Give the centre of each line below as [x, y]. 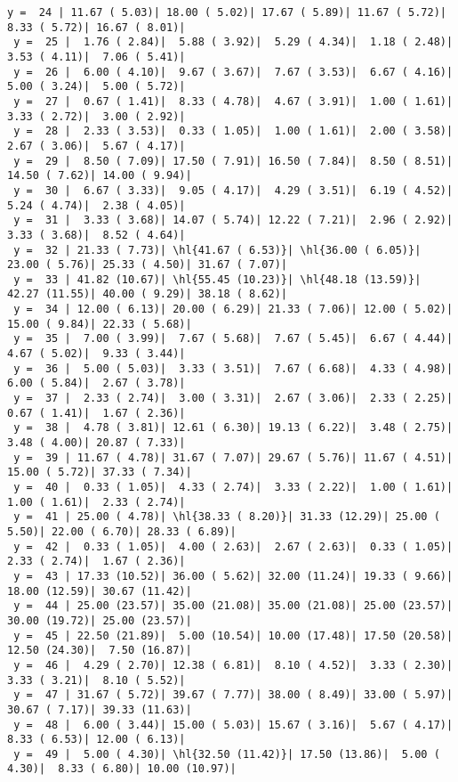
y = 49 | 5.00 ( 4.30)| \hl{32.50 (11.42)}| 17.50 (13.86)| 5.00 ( [227, 754]
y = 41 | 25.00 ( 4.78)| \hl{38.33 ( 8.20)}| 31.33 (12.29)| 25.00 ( [227, 517]
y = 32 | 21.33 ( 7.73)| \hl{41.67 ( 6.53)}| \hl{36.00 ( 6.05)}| [217, 250]
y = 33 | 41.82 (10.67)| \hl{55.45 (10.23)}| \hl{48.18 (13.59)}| [217, 279]
